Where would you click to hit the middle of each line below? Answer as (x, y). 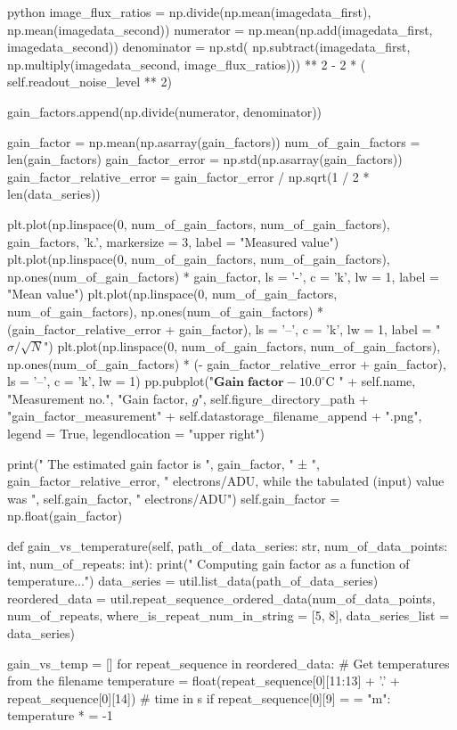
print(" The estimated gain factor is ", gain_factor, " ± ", (163, 463)
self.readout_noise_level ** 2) (90, 82)
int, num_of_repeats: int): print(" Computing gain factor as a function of (208, 563)
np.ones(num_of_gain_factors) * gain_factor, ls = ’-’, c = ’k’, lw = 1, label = (223, 276)
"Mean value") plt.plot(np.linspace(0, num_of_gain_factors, (172, 294)
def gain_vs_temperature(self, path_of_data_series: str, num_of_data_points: (228, 546)
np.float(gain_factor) (65, 516)
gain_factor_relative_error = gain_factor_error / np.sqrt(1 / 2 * (188, 176)
